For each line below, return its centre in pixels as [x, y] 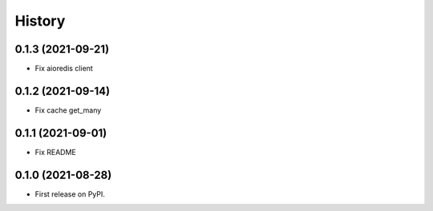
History [40, 21]
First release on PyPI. [70, 194]
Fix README [55, 152]
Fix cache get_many [68, 110]
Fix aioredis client [64, 69]
